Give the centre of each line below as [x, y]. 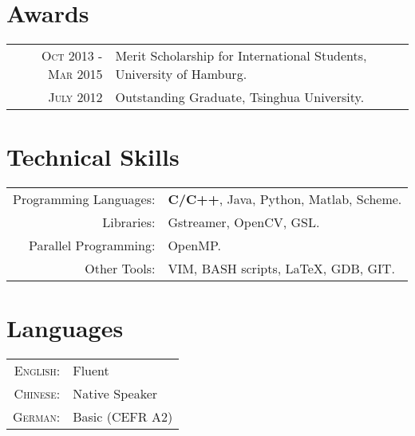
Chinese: [37, 394]
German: [37, 417]
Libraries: [129, 222]
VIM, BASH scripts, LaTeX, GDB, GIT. [281, 269]
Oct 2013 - [72, 56]
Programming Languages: [84, 199]
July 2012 [75, 97]
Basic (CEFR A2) [123, 417]
